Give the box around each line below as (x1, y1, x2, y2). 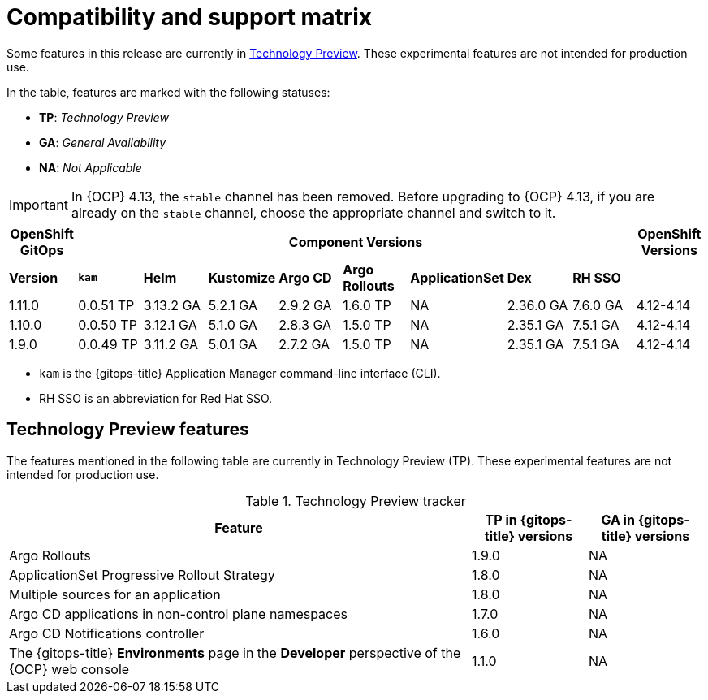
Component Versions (288, 233, 423, 250)
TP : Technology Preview (39, 110, 169, 124)
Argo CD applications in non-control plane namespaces (9, 605, 348, 622)
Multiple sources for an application (9, 585, 221, 603)
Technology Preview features (6, 419, 249, 440)
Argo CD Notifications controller (9, 624, 205, 642)
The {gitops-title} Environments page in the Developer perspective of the (9, 644, 461, 661)
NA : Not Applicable (39, 160, 142, 175)
